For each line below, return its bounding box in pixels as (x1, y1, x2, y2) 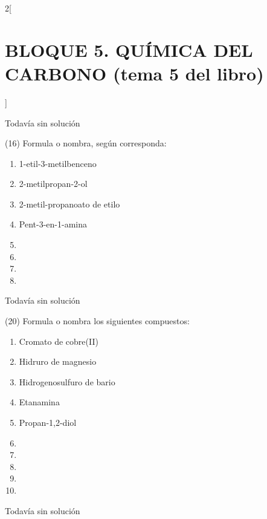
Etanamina (19, 396, 60, 408)
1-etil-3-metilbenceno (19, 157, 97, 169)
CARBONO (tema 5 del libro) (5, 60, 264, 85)
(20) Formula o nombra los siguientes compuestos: (5, 315, 190, 327)
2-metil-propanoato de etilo (19, 197, 120, 210)
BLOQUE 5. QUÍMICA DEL (5, 37, 253, 62)
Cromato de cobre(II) (19, 335, 98, 347)
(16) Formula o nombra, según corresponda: (5, 137, 167, 149)
